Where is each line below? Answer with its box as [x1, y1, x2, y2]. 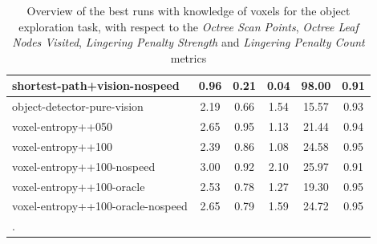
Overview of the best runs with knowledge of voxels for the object [26, 2, 351, 18]
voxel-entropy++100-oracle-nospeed [12, 197, 188, 214]
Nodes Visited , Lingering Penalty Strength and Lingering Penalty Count [12, 34, 365, 51]
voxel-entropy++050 [12, 118, 112, 135]
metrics [170, 49, 207, 66]
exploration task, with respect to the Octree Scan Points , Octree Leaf [18, 18, 359, 35]
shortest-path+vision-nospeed [12, 77, 180, 94]
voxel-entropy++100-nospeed [12, 157, 156, 174]
